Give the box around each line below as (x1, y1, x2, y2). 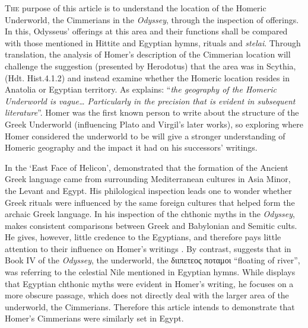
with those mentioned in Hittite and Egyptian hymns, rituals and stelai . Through (5, 36, 301, 49)
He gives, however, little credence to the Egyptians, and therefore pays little (5, 231, 281, 243)
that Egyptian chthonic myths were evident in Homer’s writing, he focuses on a (5, 277, 294, 289)
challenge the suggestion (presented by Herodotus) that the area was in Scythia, (5, 59, 296, 72)
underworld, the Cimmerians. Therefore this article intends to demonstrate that (5, 300, 295, 313)
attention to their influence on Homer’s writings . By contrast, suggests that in (5, 242, 291, 254)
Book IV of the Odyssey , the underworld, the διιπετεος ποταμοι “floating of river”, (5, 254, 300, 266)
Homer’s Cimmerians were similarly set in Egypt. (5, 312, 184, 324)
